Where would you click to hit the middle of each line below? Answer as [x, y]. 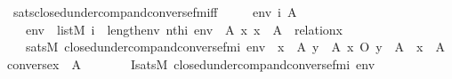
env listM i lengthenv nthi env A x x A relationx [184, 29]
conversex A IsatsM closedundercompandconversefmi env [191, 63]
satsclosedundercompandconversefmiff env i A [155, 12]
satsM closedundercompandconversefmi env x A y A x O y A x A [235, 47]
